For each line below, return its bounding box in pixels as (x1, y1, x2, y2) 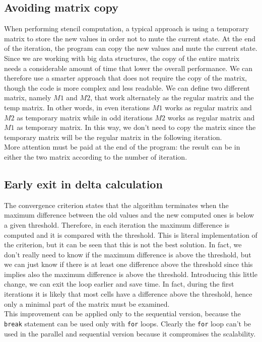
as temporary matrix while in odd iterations (17, 112, 153, 122)
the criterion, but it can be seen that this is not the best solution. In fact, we (4, 239, 242, 250)
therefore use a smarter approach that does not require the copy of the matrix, (4, 73, 247, 83)
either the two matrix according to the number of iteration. (4, 151, 187, 162)
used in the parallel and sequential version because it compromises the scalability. (4, 328, 256, 338)
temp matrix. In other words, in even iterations (4, 102, 150, 112)
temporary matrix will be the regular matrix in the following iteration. (4, 131, 222, 142)
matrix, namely (4, 92, 51, 103)
